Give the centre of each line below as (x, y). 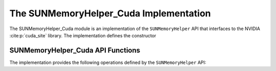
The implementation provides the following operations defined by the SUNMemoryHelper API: (108, 62)
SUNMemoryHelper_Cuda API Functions (75, 50)
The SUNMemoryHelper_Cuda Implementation (110, 13)
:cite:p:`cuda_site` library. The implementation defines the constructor (83, 35)
